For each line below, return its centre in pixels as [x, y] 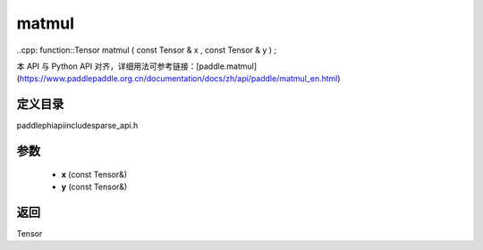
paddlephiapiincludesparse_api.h [77, 126]
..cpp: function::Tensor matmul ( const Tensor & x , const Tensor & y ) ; [147, 50]
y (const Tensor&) [94, 187]
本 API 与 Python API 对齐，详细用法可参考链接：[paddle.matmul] [137, 66]
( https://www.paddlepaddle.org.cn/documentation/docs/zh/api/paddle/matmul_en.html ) [178, 79]
